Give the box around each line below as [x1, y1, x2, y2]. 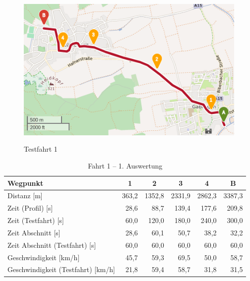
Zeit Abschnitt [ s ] [7, 227, 61, 237]
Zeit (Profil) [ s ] [7, 203, 53, 213]
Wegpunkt [7, 177, 44, 188]
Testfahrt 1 [24, 144, 58, 154]
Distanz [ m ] [7, 190, 43, 201]
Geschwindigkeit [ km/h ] [7, 252, 80, 262]
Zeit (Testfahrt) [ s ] [7, 215, 64, 225]
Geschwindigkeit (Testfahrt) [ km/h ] [7, 264, 115, 275]
